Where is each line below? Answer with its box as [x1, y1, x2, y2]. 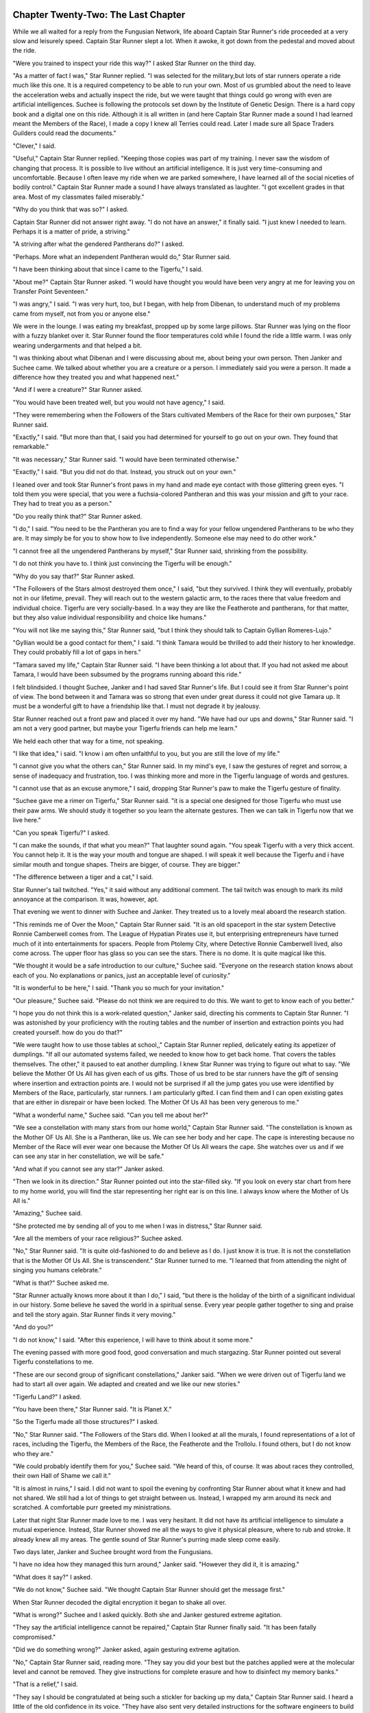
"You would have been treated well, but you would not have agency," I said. [12, 398, 225, 406]
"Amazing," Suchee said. [12, 1209, 82, 1218]
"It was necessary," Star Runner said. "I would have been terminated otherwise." [12, 455, 240, 463]
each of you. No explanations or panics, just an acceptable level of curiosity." [12, 971, 231, 979]
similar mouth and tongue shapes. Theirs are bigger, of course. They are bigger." [12, 860, 241, 868]
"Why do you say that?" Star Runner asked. [12, 572, 135, 580]
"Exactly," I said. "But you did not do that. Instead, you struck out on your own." [12, 468, 236, 476]
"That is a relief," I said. [12, 1680, 78, 1688]
